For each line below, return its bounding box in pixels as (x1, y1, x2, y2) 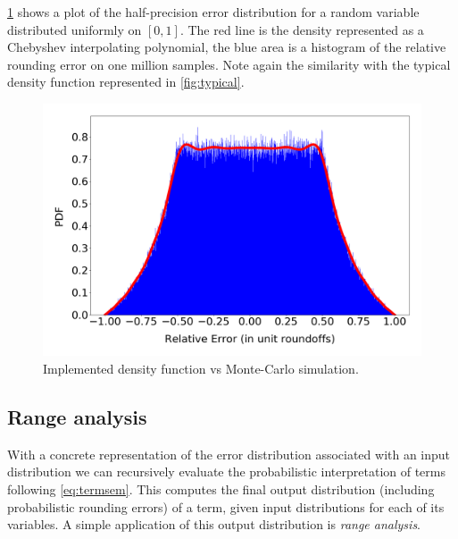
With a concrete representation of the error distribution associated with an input (7, 444, 451, 463)
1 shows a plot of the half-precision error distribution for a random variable (7, 3, 420, 21)
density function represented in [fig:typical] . (7, 72, 245, 91)
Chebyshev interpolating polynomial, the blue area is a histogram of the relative (7, 38, 446, 56)
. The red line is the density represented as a (179, 20, 424, 38)
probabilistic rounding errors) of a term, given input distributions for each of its (7, 497, 445, 516)
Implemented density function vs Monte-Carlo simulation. (43, 358, 359, 377)
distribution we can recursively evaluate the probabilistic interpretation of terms (7, 462, 446, 481)
